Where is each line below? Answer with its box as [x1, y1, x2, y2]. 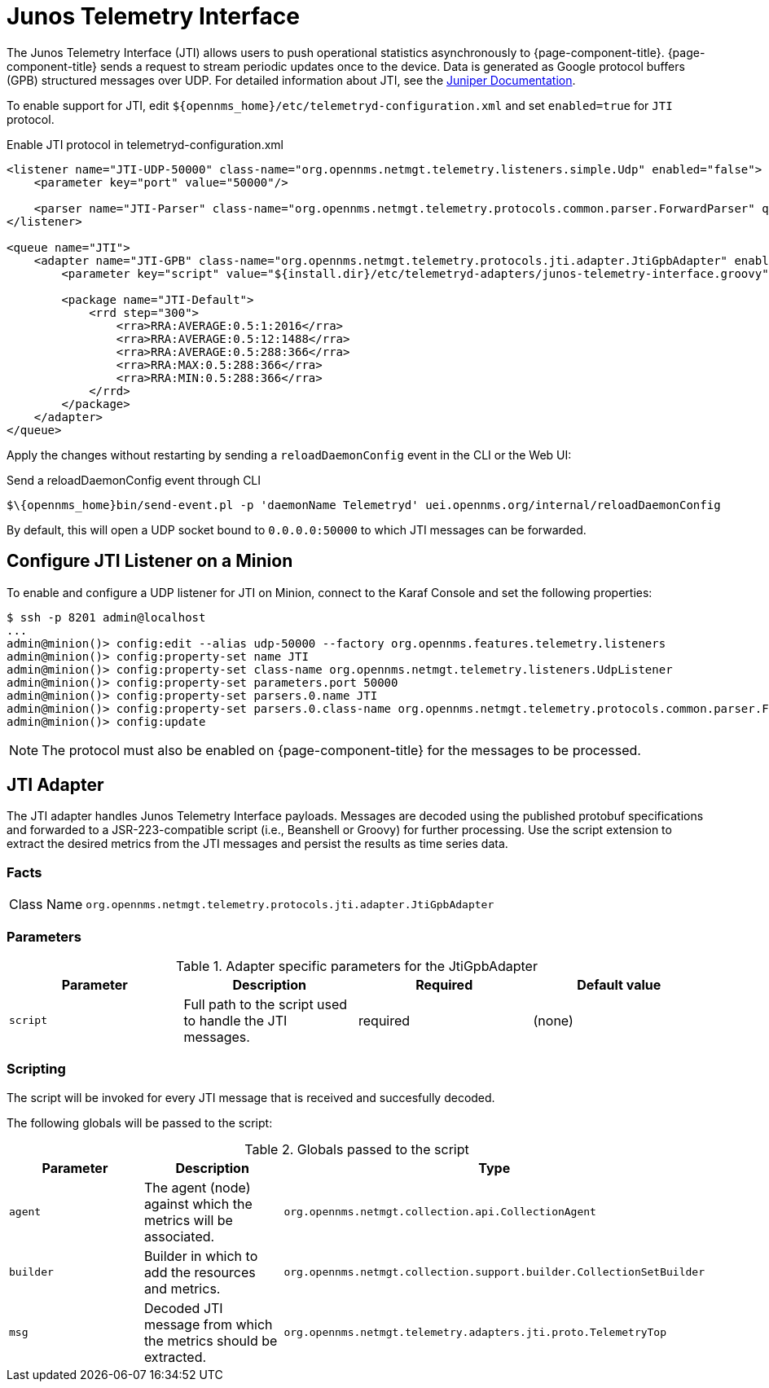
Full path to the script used [183, 995, 348, 1012]
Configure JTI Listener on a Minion [7, 551, 293, 572]
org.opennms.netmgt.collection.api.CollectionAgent [283, 1206, 596, 1219]
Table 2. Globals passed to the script [244, 1140, 469, 1157]
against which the [143, 1195, 253, 1212]
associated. [143, 1228, 215, 1245]
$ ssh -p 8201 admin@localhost [7, 610, 206, 624]
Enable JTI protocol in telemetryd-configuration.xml [7, 137, 283, 152]
